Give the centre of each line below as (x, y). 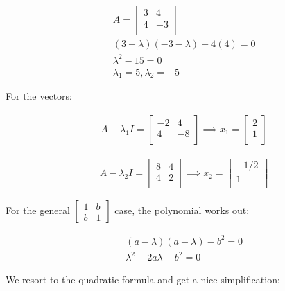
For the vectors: (39, 96)
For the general (38, 210)
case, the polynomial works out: (182, 210)
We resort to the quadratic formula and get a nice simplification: (143, 280)
